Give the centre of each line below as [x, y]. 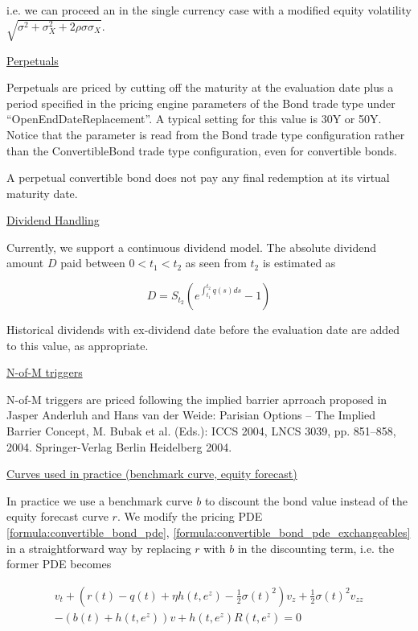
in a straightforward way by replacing [99, 548]
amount [25, 263]
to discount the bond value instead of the [306, 500]
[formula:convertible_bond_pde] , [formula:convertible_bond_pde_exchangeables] [209, 532]
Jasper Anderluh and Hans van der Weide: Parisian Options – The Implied [191, 415]
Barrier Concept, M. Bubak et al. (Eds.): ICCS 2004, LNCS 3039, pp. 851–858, [201, 431]
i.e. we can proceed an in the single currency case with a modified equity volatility [209, 10]
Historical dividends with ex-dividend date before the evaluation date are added [203, 330]
